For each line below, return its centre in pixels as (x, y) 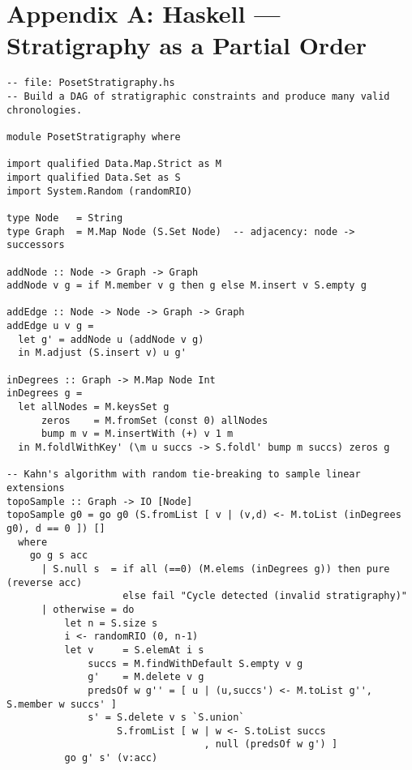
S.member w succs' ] (62, 704)
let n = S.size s (111, 623)
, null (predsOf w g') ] (271, 744)
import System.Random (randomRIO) (100, 191)
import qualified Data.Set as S (94, 177)
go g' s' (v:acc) (111, 758)
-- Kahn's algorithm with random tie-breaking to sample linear (184, 475)
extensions (36, 488)
